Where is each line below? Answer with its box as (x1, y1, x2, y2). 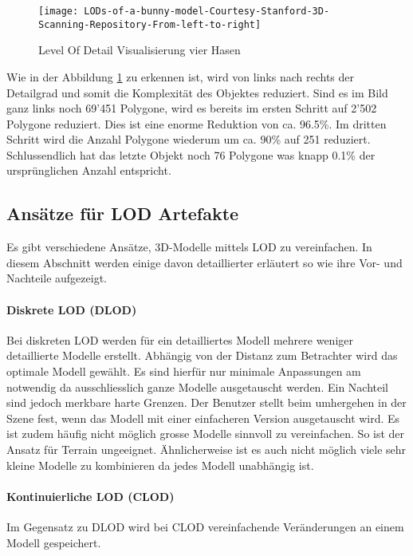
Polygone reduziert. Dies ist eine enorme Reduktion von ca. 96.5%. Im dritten (6, 115, 387, 132)
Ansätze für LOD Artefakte (6, 201, 239, 226)
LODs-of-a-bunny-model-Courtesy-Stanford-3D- (84, 6, 330, 17)
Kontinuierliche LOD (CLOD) (6, 487, 175, 504)
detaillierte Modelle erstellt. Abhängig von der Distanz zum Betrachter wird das (6, 347, 398, 364)
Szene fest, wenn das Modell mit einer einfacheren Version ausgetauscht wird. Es (6, 409, 400, 426)
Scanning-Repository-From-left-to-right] (38, 18, 262, 30)
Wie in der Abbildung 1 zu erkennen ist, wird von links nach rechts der (6, 68, 355, 85)
